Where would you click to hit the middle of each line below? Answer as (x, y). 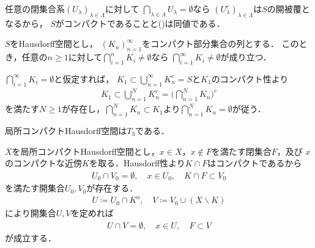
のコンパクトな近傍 (43, 163)
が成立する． (31, 237)
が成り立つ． (246, 57)
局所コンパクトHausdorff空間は (66, 130)
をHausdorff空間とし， (54, 44)
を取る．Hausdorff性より (137, 163)
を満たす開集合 (35, 188)
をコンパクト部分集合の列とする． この (220, 44)
